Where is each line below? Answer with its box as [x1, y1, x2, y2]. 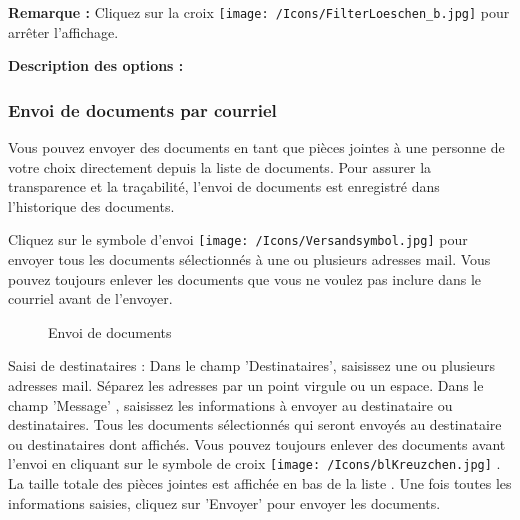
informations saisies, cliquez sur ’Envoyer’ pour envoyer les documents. [8, 492, 441, 513]
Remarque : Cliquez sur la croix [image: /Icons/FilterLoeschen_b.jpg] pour [8, 2, 510, 22]
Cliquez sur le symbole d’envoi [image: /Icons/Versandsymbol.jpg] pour [8, 229, 468, 250]
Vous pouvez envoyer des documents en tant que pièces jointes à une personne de [8, 137, 505, 158]
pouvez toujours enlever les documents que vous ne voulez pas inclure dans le [8, 268, 482, 289]
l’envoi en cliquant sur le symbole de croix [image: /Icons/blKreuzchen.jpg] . [8, 453, 501, 474]
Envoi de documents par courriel [8, 97, 277, 122]
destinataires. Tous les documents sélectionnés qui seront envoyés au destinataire [8, 414, 502, 435]
